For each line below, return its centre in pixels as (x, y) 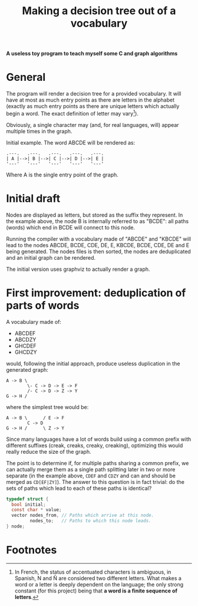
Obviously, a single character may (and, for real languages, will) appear (93, 125)
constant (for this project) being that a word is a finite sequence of (96, 591)
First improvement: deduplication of (96, 293)
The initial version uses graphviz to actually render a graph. (78, 269)
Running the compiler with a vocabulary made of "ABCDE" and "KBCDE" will (99, 239)
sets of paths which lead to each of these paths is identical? (79, 488)
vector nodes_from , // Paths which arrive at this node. (83, 515)
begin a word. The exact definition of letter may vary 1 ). (72, 113)
